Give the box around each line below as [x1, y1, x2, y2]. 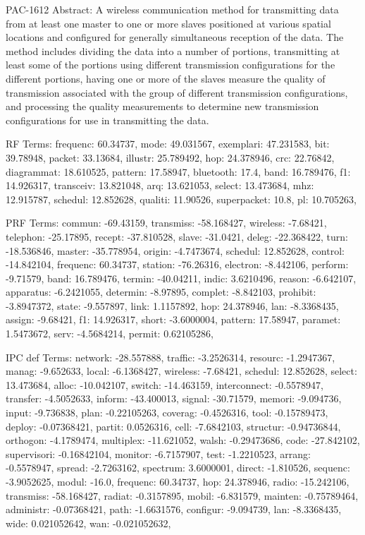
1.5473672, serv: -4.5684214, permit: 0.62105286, [6, 326, 214, 341]
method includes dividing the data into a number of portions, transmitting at [6, 43, 340, 58]
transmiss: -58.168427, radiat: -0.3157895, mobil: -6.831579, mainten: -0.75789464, [6, 488, 359, 503]
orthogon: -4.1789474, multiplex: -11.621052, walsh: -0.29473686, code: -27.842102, [6, 433, 360, 447]
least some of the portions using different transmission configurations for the [6, 57, 335, 72]
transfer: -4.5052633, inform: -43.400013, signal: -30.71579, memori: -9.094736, [6, 391, 342, 406]
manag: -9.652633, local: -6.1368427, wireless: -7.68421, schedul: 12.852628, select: [6, 363, 357, 378]
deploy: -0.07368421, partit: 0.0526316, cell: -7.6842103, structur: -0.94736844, [6, 419, 341, 433]
